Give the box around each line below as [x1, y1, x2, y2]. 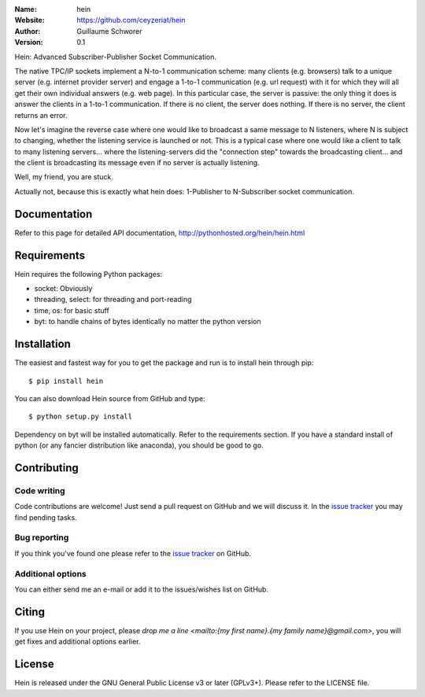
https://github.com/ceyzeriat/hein [76, 16, 186, 25]
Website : [14, 16, 45, 25]
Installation [14, 337, 71, 351]
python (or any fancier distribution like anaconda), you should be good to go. [14, 441, 264, 450]
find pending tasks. [14, 512, 78, 522]
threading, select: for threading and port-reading [34, 295, 192, 304]
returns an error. [14, 110, 68, 120]
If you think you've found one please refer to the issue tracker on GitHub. [14, 548, 252, 558]
